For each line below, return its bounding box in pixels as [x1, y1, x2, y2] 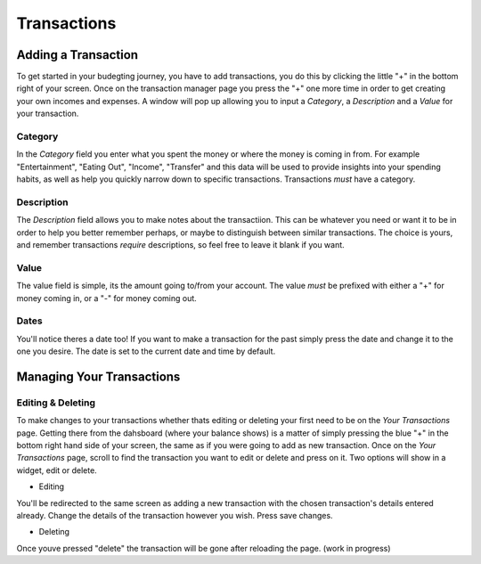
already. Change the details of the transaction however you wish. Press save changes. [16, 511, 333, 521]
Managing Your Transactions [16, 369, 181, 384]
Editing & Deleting [16, 396, 96, 409]
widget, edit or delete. [16, 464, 97, 476]
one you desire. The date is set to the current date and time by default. [16, 346, 276, 356]
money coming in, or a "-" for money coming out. [16, 292, 198, 303]
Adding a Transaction [16, 47, 138, 62]
